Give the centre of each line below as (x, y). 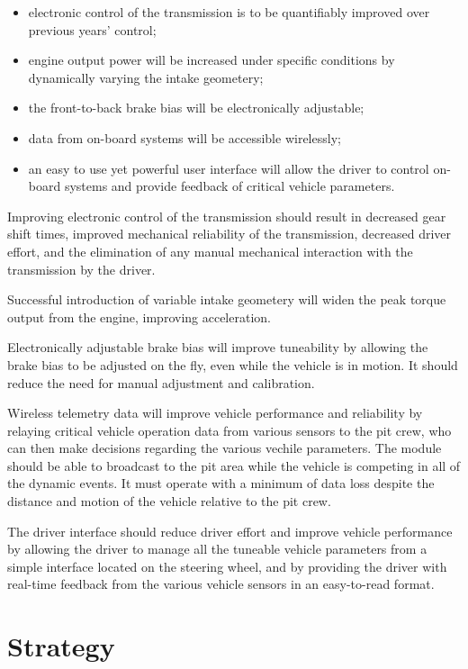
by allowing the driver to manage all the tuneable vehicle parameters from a (217, 549)
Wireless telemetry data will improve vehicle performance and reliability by (215, 413)
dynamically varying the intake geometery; (146, 77)
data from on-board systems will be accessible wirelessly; (184, 137)
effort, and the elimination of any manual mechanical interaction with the (210, 251)
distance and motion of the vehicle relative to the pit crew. (169, 501)
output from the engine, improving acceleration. (139, 316)
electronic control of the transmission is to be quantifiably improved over (229, 12)
